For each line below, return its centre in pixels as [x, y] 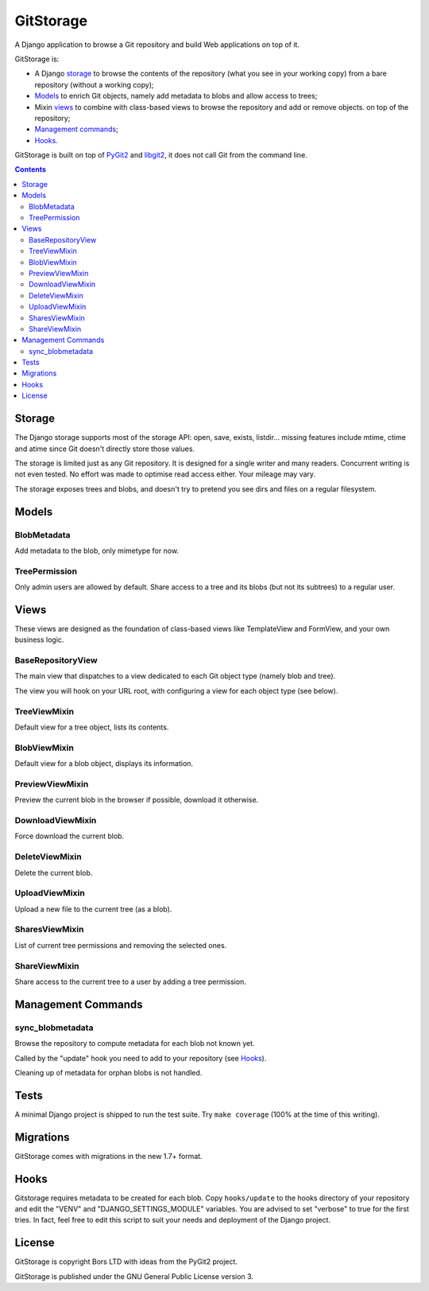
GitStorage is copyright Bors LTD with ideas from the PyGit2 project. [126, 1262]
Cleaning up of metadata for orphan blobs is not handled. [108, 1072]
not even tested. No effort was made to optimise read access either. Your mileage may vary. [165, 474]
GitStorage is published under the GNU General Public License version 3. [134, 1276]
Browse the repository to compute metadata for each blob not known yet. [135, 1044]
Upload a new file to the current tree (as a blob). [93, 909]
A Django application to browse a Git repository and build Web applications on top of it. [157, 45]
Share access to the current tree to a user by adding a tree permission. [130, 982]
